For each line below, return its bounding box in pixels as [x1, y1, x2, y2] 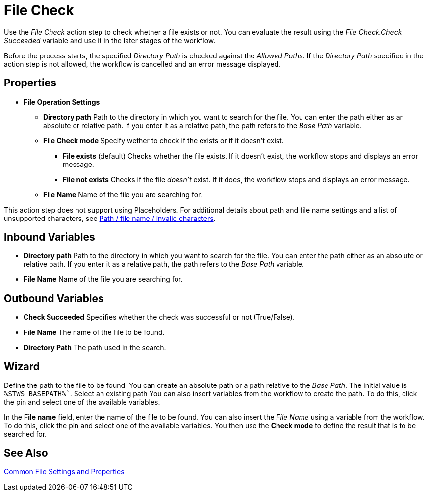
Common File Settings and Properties [4, 467, 125, 476]
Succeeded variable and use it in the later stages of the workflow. [4, 36, 216, 45]
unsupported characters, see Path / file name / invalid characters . [4, 214, 216, 222]
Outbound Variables [4, 292, 104, 304]
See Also [4, 446, 48, 459]
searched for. [4, 430, 47, 439]
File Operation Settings [24, 97, 100, 106]
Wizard [4, 360, 40, 373]
